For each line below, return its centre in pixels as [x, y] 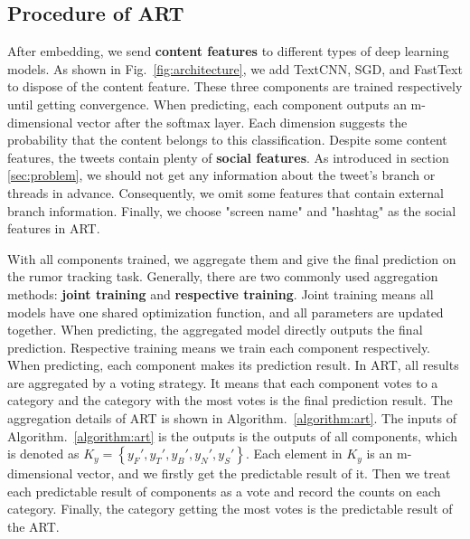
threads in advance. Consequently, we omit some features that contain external [226, 192]
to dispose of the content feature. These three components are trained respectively [235, 86]
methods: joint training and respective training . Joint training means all [221, 293]
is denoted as [43, 454]
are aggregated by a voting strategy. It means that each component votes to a [223, 382]
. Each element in [294, 454]
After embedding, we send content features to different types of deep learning [228, 51]
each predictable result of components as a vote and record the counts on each [224, 491]
